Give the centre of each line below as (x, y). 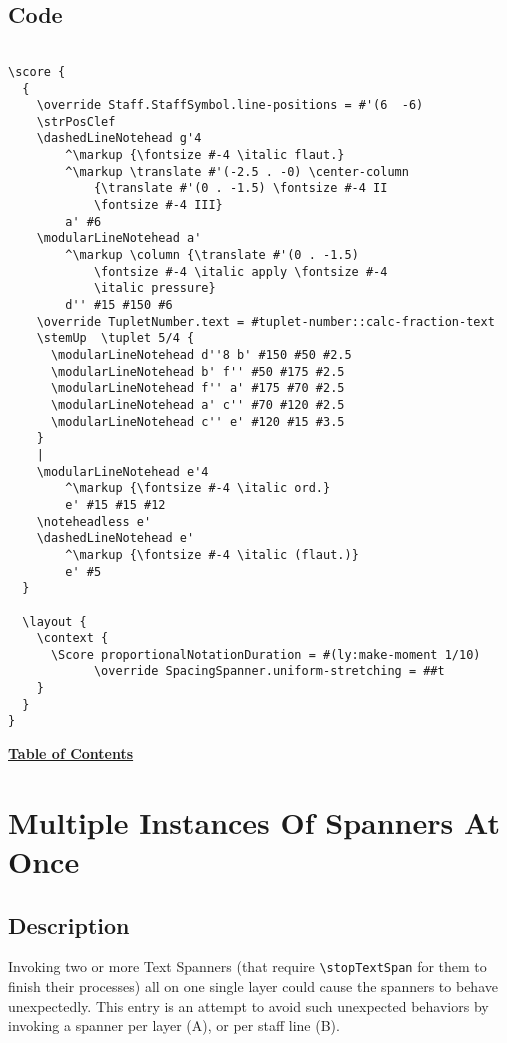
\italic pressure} (154, 288)
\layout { (54, 621)
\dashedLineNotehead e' (115, 538)
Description (69, 924)
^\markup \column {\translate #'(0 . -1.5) (212, 255)
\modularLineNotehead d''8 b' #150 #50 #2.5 (201, 355)
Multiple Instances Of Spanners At (254, 821)
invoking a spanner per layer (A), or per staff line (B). (174, 1025)
